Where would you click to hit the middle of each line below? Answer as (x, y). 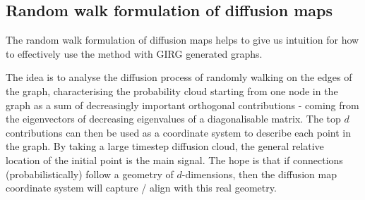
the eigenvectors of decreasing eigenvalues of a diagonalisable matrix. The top (173, 119)
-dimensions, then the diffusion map (259, 174)
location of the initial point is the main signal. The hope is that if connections (174, 160)
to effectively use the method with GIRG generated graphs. (134, 53)
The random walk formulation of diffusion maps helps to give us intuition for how (182, 40)
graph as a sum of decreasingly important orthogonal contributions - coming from (182, 105)
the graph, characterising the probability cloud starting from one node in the (172, 90)
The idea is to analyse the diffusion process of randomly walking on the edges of (179, 77)
